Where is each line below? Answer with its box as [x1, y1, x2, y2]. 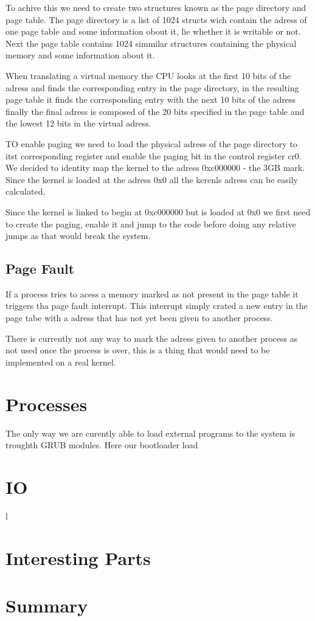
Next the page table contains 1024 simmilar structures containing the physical [5, 36, 297, 49]
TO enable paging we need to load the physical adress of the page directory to [5, 137, 297, 150]
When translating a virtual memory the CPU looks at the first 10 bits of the [5, 69, 291, 82]
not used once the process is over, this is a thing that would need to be [5, 344, 270, 356]
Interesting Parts [5, 545, 151, 570]
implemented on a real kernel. [5, 355, 116, 368]
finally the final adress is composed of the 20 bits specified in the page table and [5, 105, 305, 117]
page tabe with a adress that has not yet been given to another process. [5, 311, 273, 324]
